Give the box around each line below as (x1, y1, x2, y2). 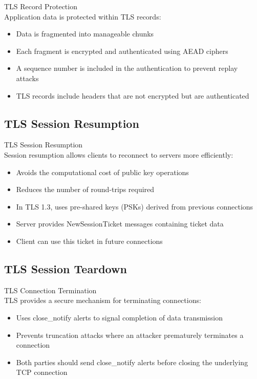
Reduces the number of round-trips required (16, 184, 155, 195)
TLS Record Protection (4, 1, 77, 11)
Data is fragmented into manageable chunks (16, 28, 154, 39)
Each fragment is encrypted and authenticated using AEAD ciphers (16, 45, 228, 56)
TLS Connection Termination (4, 285, 97, 295)
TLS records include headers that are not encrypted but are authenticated (16, 90, 249, 101)
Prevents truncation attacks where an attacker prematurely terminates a (16, 329, 244, 340)
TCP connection (16, 367, 68, 377)
